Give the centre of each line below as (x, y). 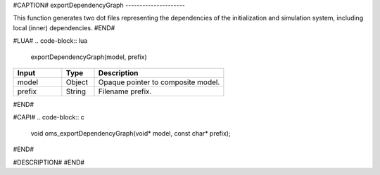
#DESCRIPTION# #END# (49, 162)
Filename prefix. (125, 91)
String (76, 91)
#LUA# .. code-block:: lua (50, 41)
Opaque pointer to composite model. (159, 82)
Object (77, 82)
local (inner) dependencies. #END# (64, 27)
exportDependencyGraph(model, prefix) (89, 57)
